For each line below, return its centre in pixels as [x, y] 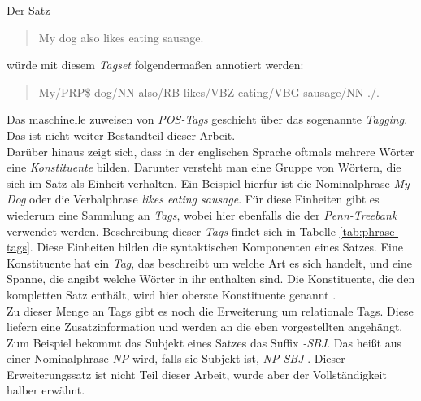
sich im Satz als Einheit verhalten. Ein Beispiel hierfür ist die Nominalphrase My [208, 183]
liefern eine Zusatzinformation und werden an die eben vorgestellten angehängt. [205, 327]
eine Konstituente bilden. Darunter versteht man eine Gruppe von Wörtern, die [204, 167]
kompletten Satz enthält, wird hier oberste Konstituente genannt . [171, 294]
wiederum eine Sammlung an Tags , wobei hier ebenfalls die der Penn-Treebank [202, 214]
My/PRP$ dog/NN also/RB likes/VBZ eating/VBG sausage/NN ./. [209, 92]
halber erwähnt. [46, 390]
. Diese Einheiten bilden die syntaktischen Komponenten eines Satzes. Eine [216, 247]
